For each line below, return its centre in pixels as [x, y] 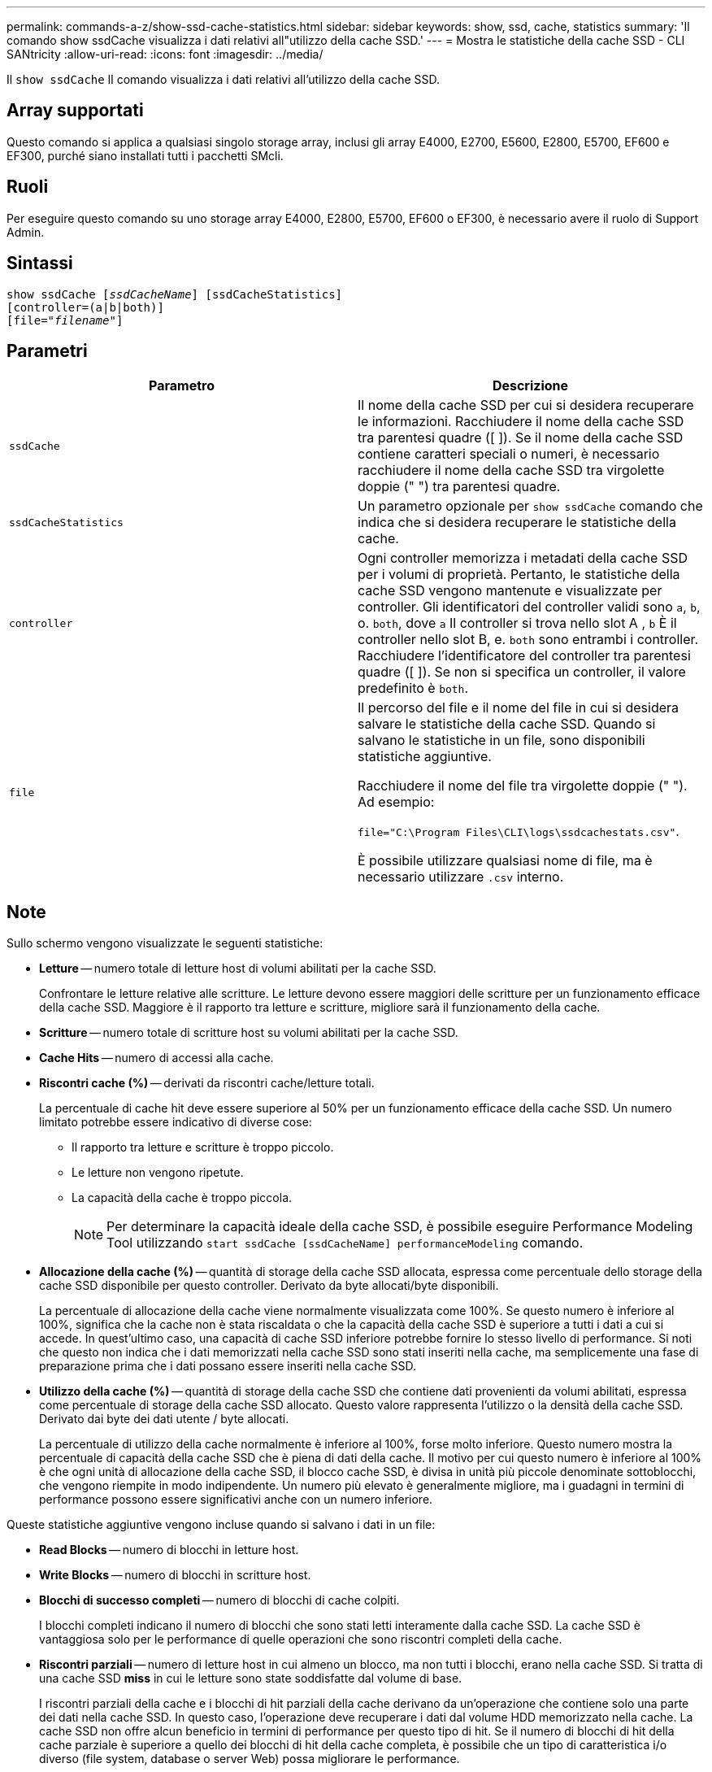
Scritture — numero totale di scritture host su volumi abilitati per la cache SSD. [249, 1033]
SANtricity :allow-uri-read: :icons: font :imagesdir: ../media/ [165, 54]
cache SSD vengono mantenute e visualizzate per [510, 591]
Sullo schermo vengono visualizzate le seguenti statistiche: [165, 943]
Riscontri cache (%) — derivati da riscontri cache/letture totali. [207, 1083]
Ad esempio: [396, 802]
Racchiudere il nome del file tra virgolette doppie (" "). [523, 786]
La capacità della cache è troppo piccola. [182, 1198]
